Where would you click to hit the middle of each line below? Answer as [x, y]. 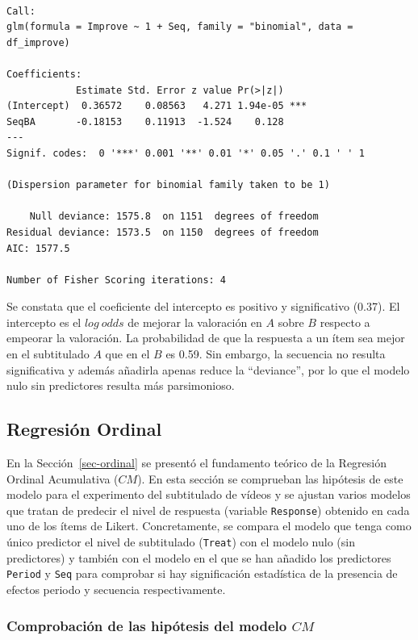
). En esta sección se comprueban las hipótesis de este [270, 478]
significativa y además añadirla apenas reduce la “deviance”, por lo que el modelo [208, 369]
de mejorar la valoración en [195, 322]
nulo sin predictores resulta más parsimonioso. [121, 385]
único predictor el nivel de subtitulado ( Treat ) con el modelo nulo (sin [181, 542]
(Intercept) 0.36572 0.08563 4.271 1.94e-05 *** [157, 106]
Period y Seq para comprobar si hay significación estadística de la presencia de [202, 573]
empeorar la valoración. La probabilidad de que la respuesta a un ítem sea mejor [206, 338]
